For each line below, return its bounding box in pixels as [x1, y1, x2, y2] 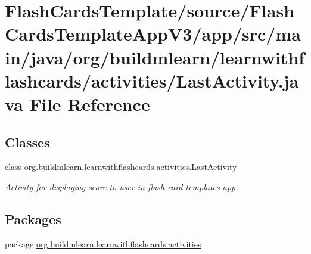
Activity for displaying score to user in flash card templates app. [5, 180, 238, 193]
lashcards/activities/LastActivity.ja [5, 68, 299, 92]
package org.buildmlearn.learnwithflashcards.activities [5, 237, 201, 250]
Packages [5, 209, 61, 228]
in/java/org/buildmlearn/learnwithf [5, 45, 305, 69]
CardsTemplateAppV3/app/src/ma [5, 21, 301, 46]
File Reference [29, 91, 150, 116]
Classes [5, 132, 50, 151]
